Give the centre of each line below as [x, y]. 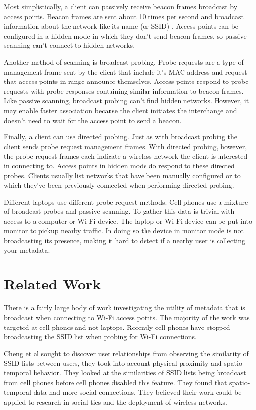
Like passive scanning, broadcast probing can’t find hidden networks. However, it [127, 101]
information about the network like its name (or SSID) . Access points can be [121, 26]
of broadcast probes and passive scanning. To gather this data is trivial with [119, 211]
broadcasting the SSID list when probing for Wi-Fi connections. [100, 337]
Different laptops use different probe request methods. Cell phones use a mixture [126, 201]
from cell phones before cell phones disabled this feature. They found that [116, 382]
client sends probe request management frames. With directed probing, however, [126, 146]
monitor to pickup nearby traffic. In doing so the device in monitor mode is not [124, 230]
